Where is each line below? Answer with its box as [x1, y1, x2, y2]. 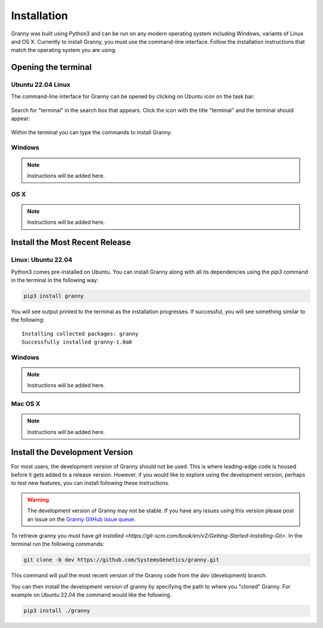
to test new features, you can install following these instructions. [11, 480, 170, 487]
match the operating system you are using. [11, 47, 117, 54]
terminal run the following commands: [11, 541, 105, 548]
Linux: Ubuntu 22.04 [11, 256, 73, 264]
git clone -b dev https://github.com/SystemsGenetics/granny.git [23, 557, 220, 563]
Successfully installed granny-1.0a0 [22, 339, 133, 345]
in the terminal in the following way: [11, 276, 99, 284]
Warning [27, 496, 49, 503]
